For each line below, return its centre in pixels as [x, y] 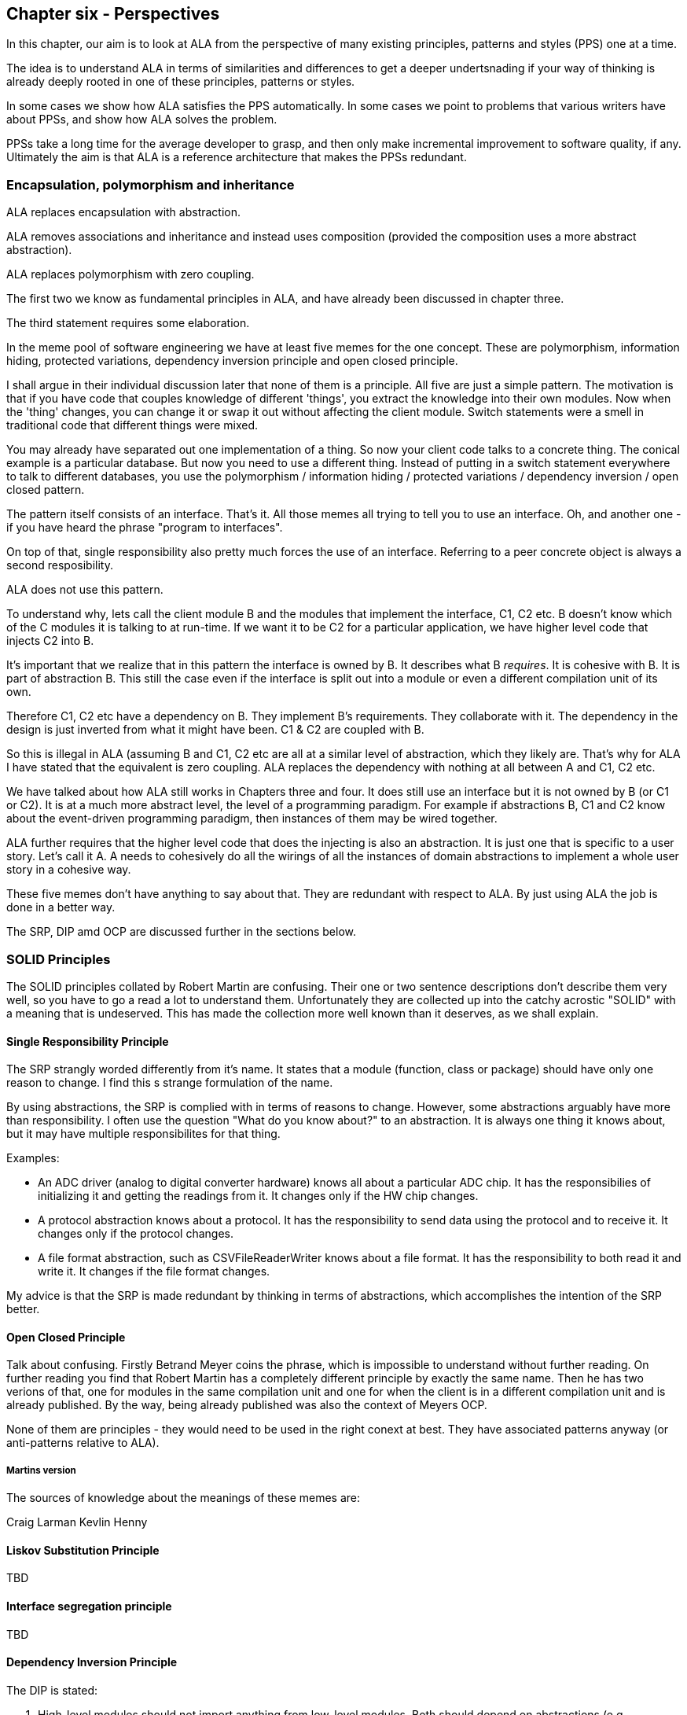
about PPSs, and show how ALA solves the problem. [142, 120]
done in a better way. [61, 907]
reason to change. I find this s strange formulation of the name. [170, 1083]
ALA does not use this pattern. [85, 590]
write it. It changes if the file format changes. [154, 1272]
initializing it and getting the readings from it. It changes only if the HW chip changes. [258, 1196]
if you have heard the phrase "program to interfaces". [145, 528]
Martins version [41, 1470]
